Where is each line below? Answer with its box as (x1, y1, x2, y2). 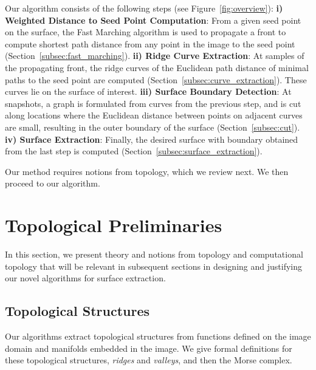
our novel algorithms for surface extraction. (5, 272, 166, 284)
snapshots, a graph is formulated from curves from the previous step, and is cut (5, 97, 301, 109)
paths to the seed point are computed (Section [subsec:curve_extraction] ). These (5, 73, 307, 86)
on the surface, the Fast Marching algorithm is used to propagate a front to (5, 26, 286, 38)
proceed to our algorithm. (5, 177, 100, 190)
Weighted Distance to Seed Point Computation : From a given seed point (5, 13, 301, 26)
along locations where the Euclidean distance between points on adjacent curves (5, 109, 303, 122)
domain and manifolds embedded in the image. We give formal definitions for (5, 341, 292, 354)
